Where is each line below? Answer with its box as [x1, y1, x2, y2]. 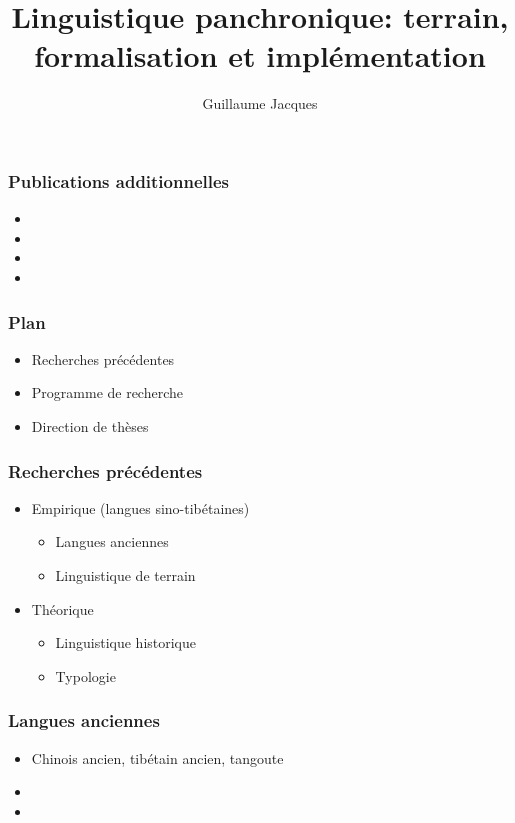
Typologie [55, 665, 116, 686]
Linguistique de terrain [55, 564, 196, 585]
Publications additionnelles [8, 168, 230, 193]
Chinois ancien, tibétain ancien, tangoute [31, 747, 284, 768]
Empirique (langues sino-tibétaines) [31, 497, 250, 518]
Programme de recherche [31, 382, 184, 403]
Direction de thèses [31, 415, 149, 436]
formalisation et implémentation [34, 35, 486, 76]
